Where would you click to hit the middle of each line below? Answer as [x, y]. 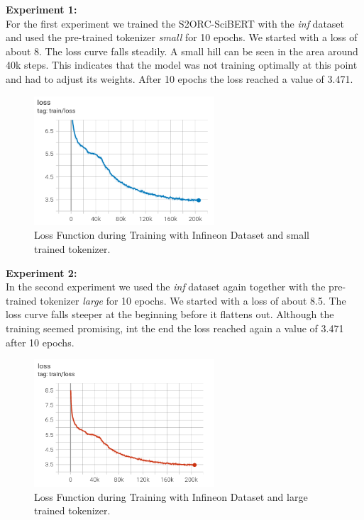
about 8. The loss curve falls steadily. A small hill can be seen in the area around [182, 51]
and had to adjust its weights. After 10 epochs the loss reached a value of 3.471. [180, 78]
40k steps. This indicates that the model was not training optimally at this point [182, 65]
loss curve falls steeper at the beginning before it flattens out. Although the [170, 314]
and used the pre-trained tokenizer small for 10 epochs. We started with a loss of [182, 37]
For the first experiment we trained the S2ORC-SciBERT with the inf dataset [175, 23]
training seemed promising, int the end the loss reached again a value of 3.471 [175, 328]
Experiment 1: [42, 9]
